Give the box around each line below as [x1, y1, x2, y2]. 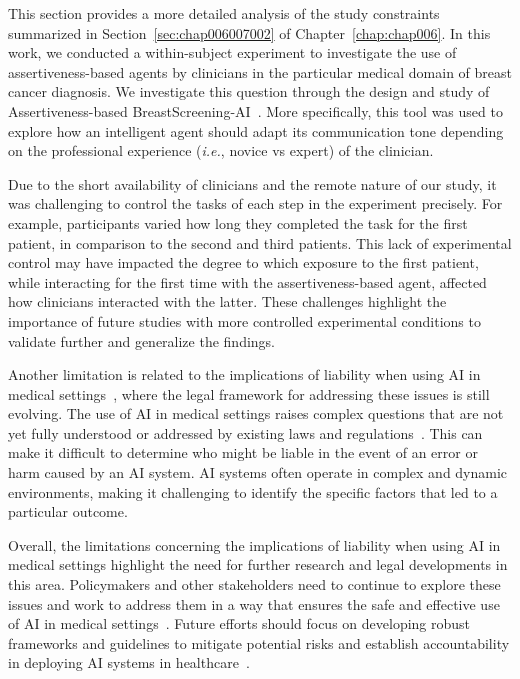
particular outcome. [8, 501, 128, 522]
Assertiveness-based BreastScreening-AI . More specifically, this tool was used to [8, 100, 503, 121]
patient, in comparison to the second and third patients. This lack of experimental [8, 232, 512, 253]
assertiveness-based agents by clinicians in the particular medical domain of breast [8, 61, 512, 82]
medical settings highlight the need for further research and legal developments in [8, 554, 508, 575]
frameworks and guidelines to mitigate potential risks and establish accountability [8, 632, 510, 653]
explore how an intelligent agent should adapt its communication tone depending [8, 120, 504, 141]
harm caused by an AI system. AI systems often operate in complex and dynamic [8, 462, 508, 483]
